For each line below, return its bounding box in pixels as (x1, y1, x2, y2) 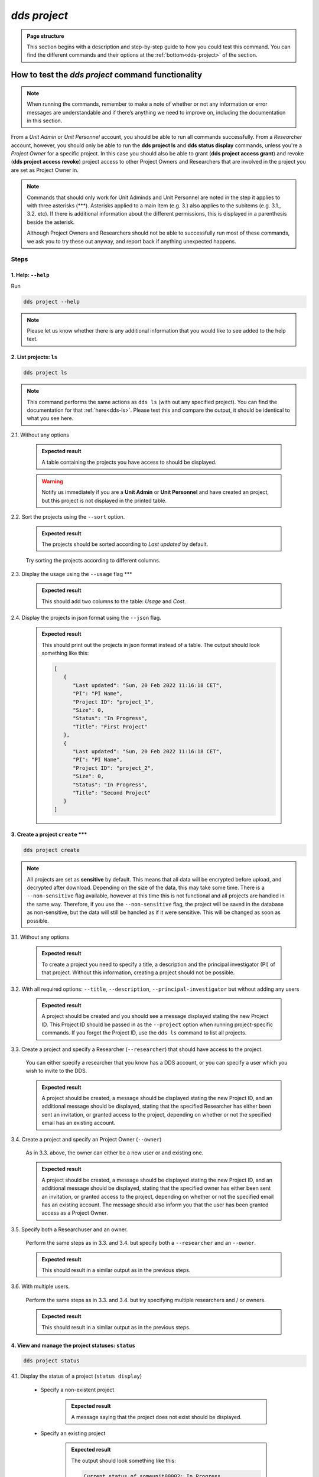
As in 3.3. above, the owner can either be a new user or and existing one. (25, 1149, 204, 1156)
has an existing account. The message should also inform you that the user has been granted (41, 1201, 269, 1208)
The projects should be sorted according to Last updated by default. (41, 541, 209, 548)
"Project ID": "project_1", (73, 698, 154, 705)
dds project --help (23, 298, 80, 305)
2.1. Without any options (11, 431, 69, 438)
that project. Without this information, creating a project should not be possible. (41, 969, 235, 976)
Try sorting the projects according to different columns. (25, 557, 161, 564)
